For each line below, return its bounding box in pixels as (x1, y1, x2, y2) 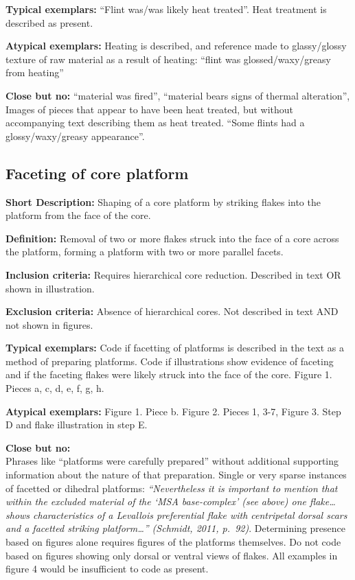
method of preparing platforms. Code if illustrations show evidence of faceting (5, 353, 334, 368)
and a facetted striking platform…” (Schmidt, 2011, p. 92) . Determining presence (5, 521, 345, 535)
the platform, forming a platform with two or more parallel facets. (5, 244, 284, 259)
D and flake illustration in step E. (5, 417, 148, 432)
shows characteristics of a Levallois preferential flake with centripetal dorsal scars (5, 507, 347, 522)
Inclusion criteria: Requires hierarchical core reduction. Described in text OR (5, 267, 341, 281)
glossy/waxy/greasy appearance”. (5, 128, 145, 143)
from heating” (5, 65, 64, 80)
